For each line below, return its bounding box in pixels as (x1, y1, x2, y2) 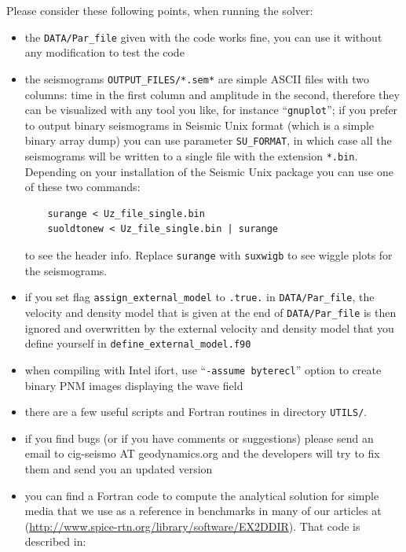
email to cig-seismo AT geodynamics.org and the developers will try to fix (24, 445, 380, 462)
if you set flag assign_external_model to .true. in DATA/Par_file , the (24, 289, 375, 305)
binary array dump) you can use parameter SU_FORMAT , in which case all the (24, 132, 392, 149)
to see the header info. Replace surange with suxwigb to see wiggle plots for (24, 247, 393, 263)
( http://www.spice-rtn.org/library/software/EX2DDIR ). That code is (24, 517, 360, 534)
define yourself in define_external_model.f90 (24, 335, 251, 351)
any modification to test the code (24, 44, 185, 61)
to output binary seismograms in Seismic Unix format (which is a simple (24, 116, 375, 133)
